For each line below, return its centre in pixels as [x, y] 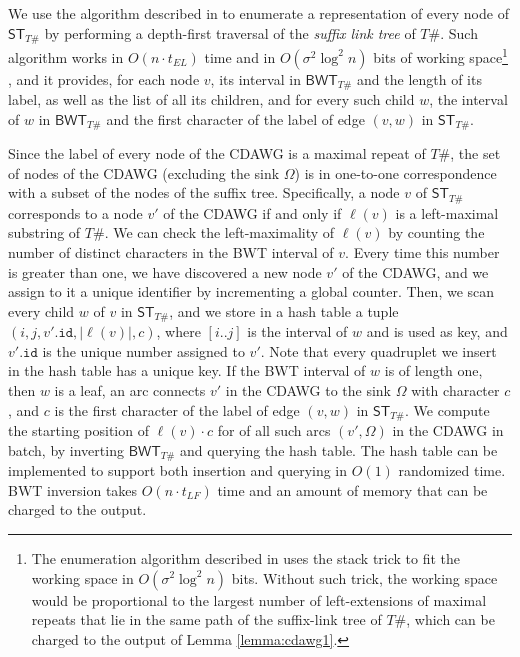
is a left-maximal [447, 212]
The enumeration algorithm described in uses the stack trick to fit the [246, 557]
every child [41, 310]
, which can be [450, 619]
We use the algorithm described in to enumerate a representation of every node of [258, 13]
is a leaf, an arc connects [130, 390]
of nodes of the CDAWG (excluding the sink [144, 172]
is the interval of [297, 331]
